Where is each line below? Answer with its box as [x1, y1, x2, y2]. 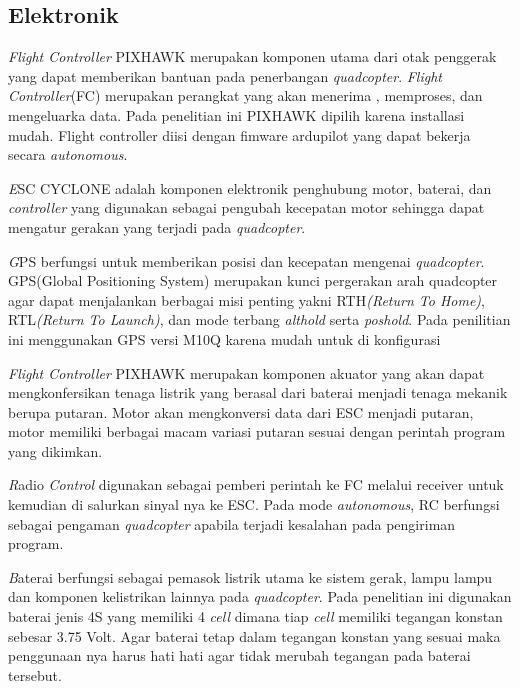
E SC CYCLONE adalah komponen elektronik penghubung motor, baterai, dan [8, 177, 492, 198]
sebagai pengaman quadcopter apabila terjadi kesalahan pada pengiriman [8, 513, 456, 534]
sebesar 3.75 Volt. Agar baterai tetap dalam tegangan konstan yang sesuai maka [8, 625, 501, 646]
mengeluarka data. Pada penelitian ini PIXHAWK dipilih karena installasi [8, 104, 465, 125]
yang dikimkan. [8, 440, 103, 461]
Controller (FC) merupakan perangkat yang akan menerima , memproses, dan [8, 85, 483, 106]
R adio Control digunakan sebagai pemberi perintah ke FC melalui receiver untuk [8, 474, 504, 495]
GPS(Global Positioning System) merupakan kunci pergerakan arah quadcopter [8, 270, 498, 291]
